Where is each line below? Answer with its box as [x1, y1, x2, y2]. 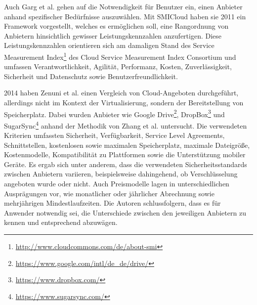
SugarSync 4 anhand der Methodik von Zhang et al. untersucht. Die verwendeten [4, 119, 247, 131]
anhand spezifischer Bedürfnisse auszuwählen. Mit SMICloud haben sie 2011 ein [4, 11, 246, 21]
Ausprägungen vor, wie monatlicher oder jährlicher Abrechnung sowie [4, 188, 214, 198]
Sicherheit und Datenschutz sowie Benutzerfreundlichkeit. [4, 71, 178, 81]
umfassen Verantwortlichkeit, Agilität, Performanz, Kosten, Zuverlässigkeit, [4, 61, 232, 72]
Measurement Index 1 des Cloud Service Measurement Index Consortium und [4, 50, 236, 62]
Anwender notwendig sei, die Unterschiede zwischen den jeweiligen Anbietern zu [4, 207, 246, 218]
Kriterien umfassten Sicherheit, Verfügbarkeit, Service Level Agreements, [4, 130, 225, 140]
